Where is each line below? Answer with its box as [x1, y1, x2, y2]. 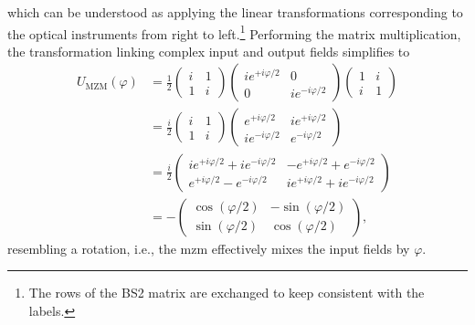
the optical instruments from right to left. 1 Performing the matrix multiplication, [7, 21, 461, 43]
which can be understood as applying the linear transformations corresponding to [7, 3, 463, 21]
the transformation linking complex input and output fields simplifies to [7, 41, 410, 60]
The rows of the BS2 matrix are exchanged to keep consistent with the [28, 283, 425, 302]
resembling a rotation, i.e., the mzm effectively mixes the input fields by [7, 238, 410, 257]
